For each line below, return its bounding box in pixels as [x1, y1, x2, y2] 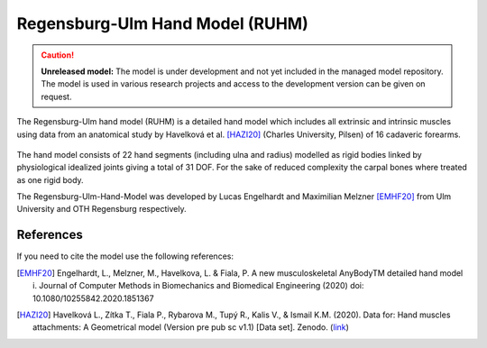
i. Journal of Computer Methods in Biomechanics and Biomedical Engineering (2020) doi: [32, 280, 364, 291]
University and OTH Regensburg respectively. [16, 204, 187, 215]
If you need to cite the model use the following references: [16, 251, 234, 261]
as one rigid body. [16, 174, 85, 185]
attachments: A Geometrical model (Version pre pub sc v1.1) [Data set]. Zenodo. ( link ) [32, 322, 349, 333]
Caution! [41, 50, 75, 60]
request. [41, 91, 72, 102]
